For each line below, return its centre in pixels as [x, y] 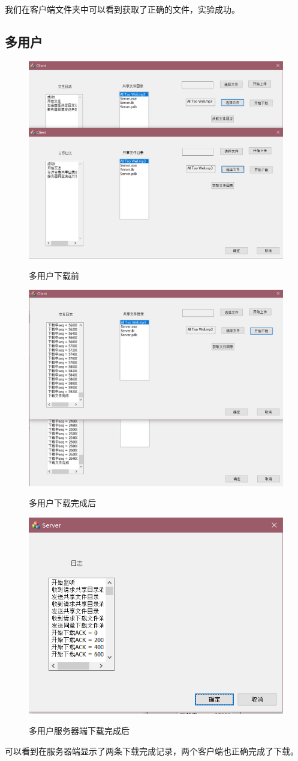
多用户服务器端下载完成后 [79, 731]
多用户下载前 [54, 275]
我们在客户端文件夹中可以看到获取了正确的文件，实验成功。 [122, 9]
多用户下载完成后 [62, 503]
